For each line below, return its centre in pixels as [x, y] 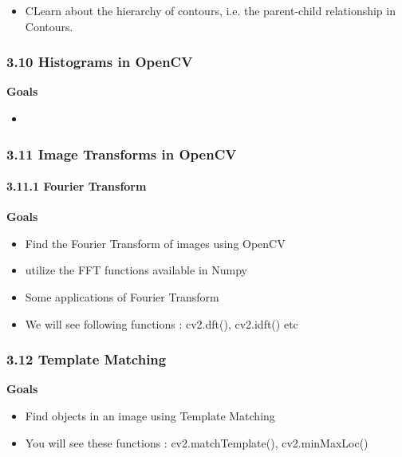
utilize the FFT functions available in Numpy [136, 270]
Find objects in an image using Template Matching [150, 416]
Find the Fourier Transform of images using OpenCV [155, 243]
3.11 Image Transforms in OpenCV [122, 154]
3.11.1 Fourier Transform [77, 186]
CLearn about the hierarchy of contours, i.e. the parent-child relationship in [210, 10]
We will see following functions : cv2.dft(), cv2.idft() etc [162, 323]
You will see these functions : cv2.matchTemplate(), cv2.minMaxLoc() [197, 442]
